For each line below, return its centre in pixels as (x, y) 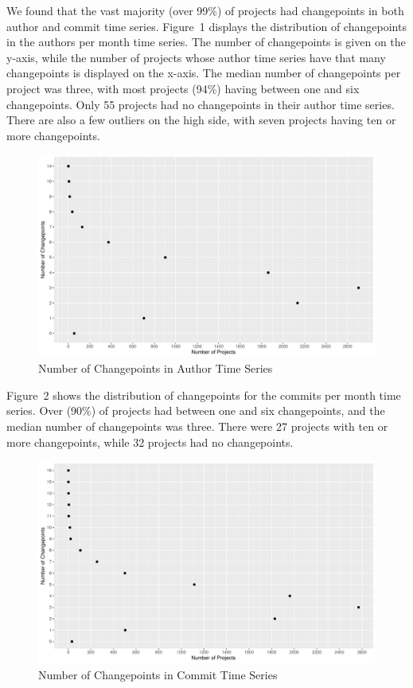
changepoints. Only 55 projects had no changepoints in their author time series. (201, 104)
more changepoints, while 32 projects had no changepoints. (150, 442)
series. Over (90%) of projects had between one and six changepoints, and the (196, 410)
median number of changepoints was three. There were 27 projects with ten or (197, 426)
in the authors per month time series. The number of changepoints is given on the (206, 42)
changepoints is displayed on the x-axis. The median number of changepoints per (204, 73)
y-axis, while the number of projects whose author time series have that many (196, 57)
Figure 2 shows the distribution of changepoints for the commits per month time (204, 395)
